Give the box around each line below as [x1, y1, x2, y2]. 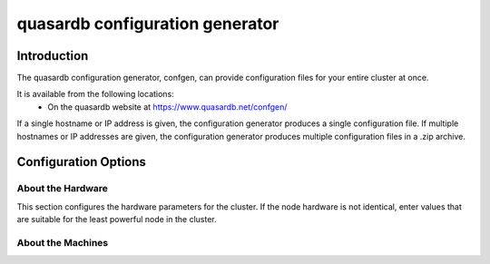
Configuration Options [16, 154, 147, 170]
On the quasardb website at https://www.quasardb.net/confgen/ [47, 101, 288, 112]
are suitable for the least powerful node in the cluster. [16, 214, 217, 225]
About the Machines [16, 236, 109, 249]
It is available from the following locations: [16, 89, 174, 100]
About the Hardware [16, 182, 109, 195]
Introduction [16, 48, 89, 64]
